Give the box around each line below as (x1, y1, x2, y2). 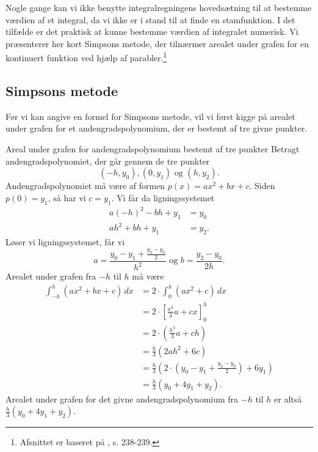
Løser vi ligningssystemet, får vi (5, 235, 125, 248)
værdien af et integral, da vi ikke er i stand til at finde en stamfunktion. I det (5, 13, 295, 26)
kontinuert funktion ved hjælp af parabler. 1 (5, 50, 167, 64)
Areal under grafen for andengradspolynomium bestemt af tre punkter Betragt (5, 143, 300, 155)
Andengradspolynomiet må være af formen (5, 179, 165, 192)
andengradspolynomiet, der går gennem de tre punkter (5, 154, 210, 167)
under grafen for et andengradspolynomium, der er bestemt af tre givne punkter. (5, 122, 308, 135)
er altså (274, 392, 302, 405)
